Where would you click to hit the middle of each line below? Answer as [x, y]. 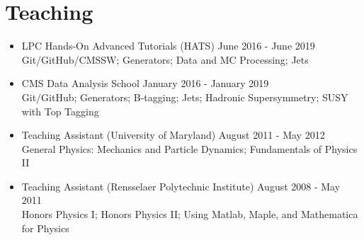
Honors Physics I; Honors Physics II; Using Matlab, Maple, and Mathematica [190, 214]
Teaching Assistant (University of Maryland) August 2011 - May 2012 [173, 135]
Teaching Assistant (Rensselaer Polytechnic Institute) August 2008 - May [181, 186]
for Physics [45, 228]
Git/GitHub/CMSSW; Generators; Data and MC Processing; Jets [165, 59]
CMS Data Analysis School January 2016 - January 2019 [145, 83]
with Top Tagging [60, 111]
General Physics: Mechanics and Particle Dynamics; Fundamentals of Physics [189, 148]
